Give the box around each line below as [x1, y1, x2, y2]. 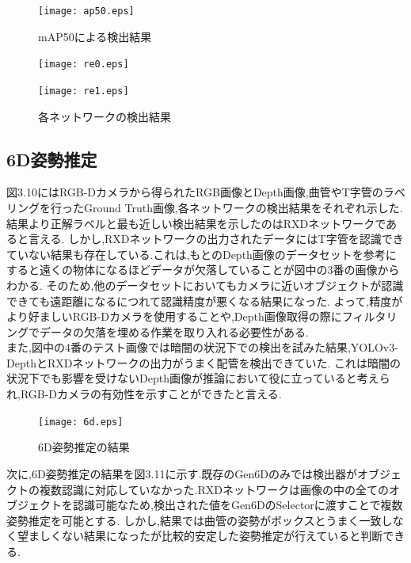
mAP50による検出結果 [38, 28, 152, 44]
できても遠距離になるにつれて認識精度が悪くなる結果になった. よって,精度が [6, 292, 403, 309]
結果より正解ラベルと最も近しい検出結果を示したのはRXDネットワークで [6, 215, 386, 231]
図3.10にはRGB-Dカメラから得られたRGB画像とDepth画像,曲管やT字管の [6, 184, 383, 200]
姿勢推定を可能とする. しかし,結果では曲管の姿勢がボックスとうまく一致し [6, 512, 393, 528]
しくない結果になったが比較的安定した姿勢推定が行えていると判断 [39, 527, 383, 544]
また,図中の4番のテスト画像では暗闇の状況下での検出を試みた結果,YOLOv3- [6, 339, 398, 356]
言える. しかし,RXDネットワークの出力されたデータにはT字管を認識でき [28, 230, 404, 247]
